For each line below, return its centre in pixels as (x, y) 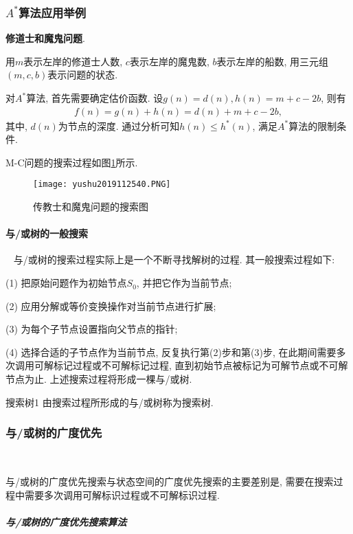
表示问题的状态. (83, 75)
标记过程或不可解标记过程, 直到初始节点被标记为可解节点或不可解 (201, 365)
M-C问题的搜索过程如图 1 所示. (72, 162)
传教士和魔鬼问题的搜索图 (91, 207)
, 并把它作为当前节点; (184, 283)
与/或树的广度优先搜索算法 (66, 521)
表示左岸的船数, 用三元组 (273, 61)
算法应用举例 (52, 12)
